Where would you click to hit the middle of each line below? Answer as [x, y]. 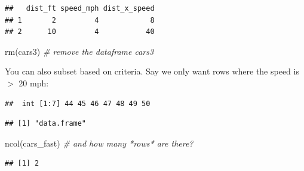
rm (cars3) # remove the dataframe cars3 [79, 51]
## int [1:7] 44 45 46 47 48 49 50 [78, 103]
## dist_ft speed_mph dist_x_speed [80, 8]
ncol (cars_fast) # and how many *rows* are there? [99, 143]
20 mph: [34, 83]
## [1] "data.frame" [46, 124]
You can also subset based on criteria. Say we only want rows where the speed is [152, 71]
